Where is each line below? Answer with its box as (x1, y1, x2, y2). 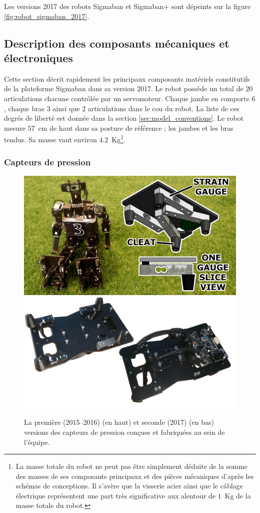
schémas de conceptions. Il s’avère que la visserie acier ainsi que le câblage (15, 480, 243, 491)
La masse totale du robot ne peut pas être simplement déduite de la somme (15, 461, 247, 471)
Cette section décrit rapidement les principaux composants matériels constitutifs (4, 73, 250, 84)
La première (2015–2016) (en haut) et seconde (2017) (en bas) (24, 417, 214, 427)
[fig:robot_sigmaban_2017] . (4, 11, 89, 21)
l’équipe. (24, 436, 50, 447)
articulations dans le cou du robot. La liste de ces (87, 103, 239, 113)
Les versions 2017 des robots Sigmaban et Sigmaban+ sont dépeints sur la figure (4, 1, 251, 11)
